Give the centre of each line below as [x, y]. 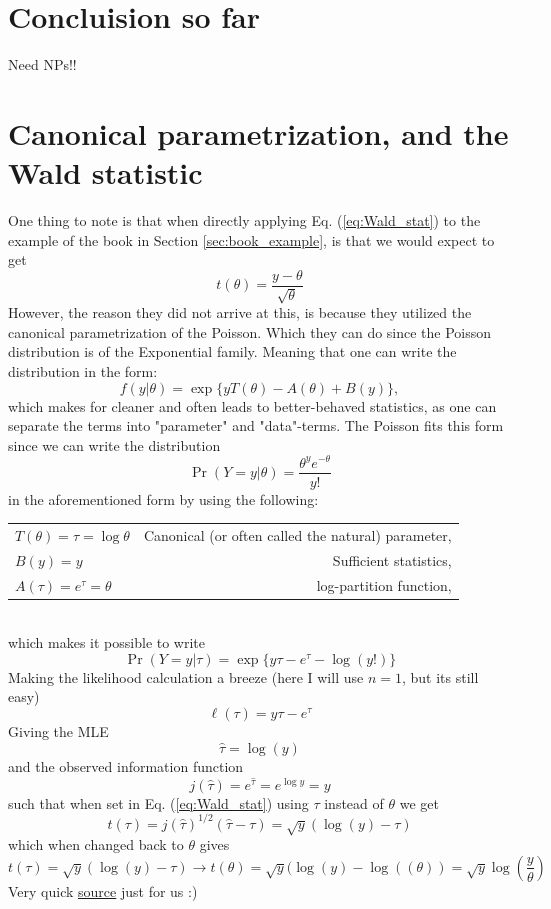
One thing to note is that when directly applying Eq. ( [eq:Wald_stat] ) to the [244, 220]
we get [419, 802]
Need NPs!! [42, 64]
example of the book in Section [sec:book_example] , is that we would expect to [251, 239]
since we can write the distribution [114, 444]
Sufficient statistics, [392, 559]
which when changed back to [96, 844]
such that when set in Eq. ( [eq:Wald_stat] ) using [158, 802]
